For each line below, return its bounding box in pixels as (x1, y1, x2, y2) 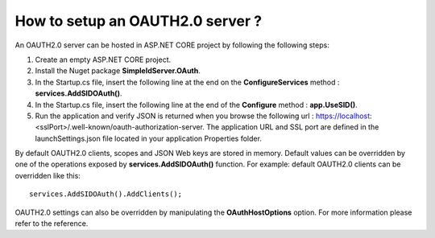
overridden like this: (14, 170, 81, 180)
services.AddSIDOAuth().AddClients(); (29, 190, 183, 199)
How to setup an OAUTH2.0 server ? (14, 12, 262, 30)
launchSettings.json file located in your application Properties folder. (35, 133, 262, 143)
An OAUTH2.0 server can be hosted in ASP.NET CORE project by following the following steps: (14, 40, 329, 50)
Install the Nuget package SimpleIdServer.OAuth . (35, 66, 201, 76)
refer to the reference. (14, 219, 89, 228)
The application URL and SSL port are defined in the (205, 122, 379, 132)
